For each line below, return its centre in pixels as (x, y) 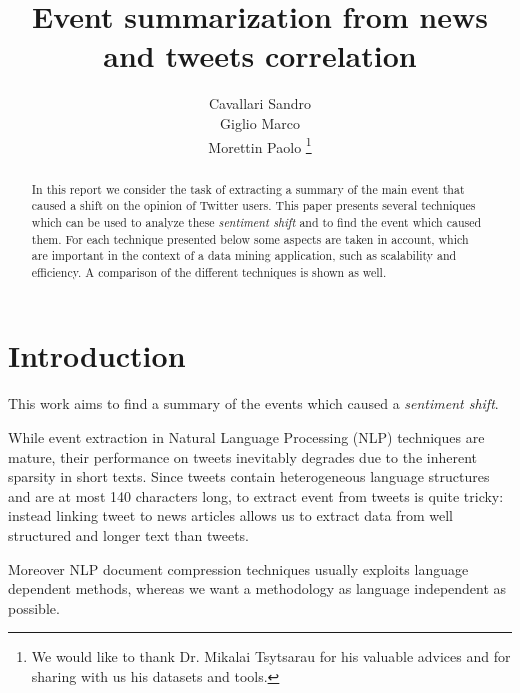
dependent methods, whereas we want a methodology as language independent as (257, 588)
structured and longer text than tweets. (128, 534)
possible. (34, 607)
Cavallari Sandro (260, 103)
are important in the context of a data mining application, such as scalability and (244, 255)
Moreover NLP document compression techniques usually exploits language (238, 568)
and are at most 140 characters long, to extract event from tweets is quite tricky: (256, 495)
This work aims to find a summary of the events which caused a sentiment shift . (253, 403)
